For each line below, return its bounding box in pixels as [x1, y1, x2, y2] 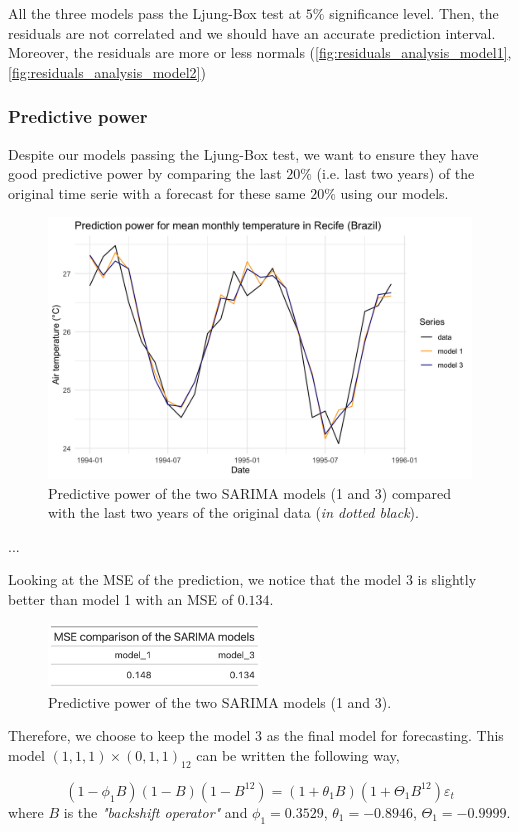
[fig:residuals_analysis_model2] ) [8, 61, 206, 82]
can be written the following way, [196, 744, 400, 765]
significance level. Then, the [329, 3, 499, 23]
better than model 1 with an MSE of [8, 589, 234, 610]
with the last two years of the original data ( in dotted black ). [48, 502, 419, 523]
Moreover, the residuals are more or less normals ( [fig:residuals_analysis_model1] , [8, 42, 512, 63]
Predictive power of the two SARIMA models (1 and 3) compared [48, 482, 452, 503]
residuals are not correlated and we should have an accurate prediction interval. [8, 22, 496, 43]
